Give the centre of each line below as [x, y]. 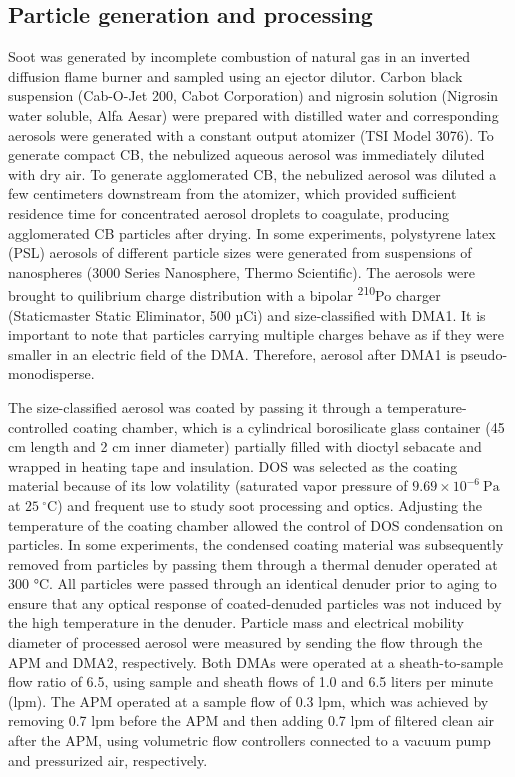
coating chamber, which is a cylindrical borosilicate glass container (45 [288, 426]
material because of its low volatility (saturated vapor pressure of [208, 485]
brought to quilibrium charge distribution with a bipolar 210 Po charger [224, 293]
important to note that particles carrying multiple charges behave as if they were [256, 334]
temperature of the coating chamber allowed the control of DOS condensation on [256, 524]
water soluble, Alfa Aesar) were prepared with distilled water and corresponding [253, 114]
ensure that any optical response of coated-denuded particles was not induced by [255, 602]
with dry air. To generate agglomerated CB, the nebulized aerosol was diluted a [252, 173]
